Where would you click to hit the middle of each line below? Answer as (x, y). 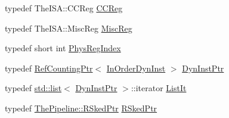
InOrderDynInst (136, 68)
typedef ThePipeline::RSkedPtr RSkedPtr (81, 108)
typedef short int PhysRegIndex (63, 48)
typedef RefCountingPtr (49, 68)
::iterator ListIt (159, 88)
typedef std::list (33, 88)
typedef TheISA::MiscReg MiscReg (69, 28)
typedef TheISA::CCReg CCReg (64, 8)
